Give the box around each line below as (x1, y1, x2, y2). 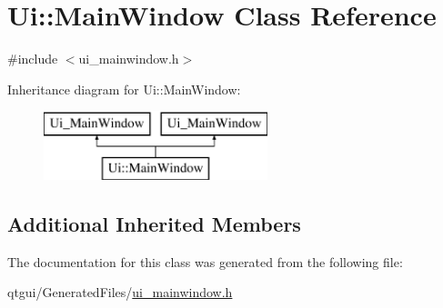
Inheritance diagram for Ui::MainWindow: (7, 79, 241, 98)
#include (7, 49, 58, 68)
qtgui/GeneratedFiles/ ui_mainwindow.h (7, 283, 233, 302)
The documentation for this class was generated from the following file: (7, 252, 403, 271)
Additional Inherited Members (7, 209, 301, 237)
